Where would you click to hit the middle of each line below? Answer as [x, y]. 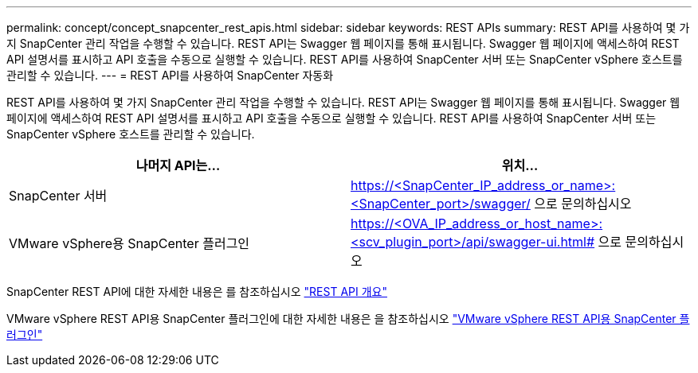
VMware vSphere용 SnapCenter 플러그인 [129, 243]
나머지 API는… [178, 165]
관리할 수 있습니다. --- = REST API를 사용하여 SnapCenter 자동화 [170, 75]
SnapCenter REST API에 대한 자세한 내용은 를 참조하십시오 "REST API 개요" [197, 291]
